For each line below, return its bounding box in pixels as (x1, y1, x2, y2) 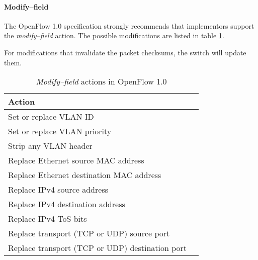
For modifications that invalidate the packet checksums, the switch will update (4, 47, 246, 57)
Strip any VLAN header (8, 140, 93, 152)
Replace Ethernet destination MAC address (8, 169, 161, 181)
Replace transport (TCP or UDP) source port (8, 227, 170, 239)
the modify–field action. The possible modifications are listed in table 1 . (4, 30, 224, 41)
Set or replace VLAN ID (8, 111, 94, 123)
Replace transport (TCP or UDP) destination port (8, 242, 187, 254)
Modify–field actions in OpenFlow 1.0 (36, 75, 167, 88)
